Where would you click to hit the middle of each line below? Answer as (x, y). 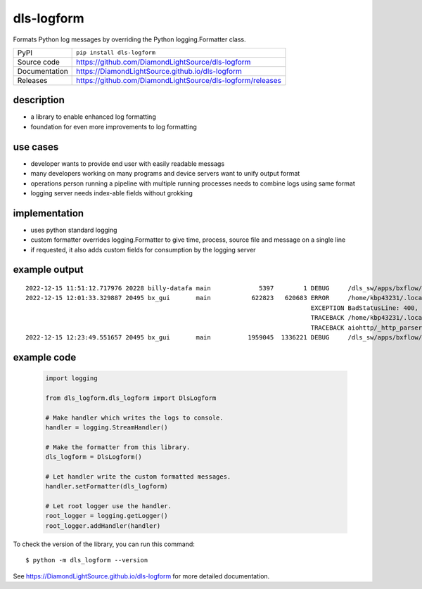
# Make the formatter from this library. (118, 447)
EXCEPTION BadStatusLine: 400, (364, 308)
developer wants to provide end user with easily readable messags (128, 163)
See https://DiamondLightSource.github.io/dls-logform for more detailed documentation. (141, 576)
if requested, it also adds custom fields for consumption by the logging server (143, 250)
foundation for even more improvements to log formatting (114, 127)
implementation (49, 213)
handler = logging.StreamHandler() (107, 427)
